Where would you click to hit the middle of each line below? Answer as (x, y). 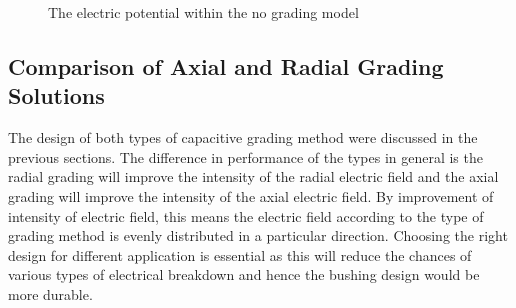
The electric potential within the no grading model (203, 12)
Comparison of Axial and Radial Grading (226, 65)
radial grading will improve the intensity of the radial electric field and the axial (253, 176)
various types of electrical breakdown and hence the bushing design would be (244, 274)
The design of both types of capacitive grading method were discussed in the (243, 137)
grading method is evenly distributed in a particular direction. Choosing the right (258, 235)
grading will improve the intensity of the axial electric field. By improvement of (251, 195)
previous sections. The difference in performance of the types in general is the (245, 156)
